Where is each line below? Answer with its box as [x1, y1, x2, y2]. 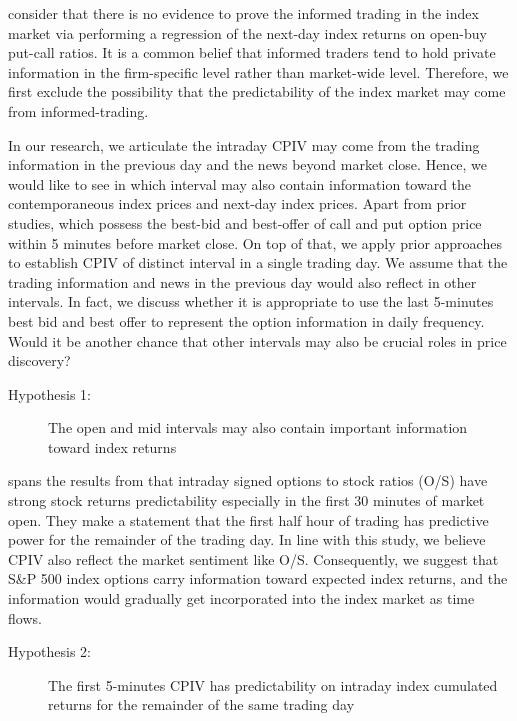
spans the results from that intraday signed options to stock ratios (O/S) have [8, 470, 488, 491]
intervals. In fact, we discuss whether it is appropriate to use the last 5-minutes [8, 291, 494, 312]
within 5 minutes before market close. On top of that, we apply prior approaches [8, 232, 502, 253]
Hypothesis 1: [8, 383, 91, 404]
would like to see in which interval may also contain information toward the [8, 173, 472, 194]
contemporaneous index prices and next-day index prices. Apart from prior [8, 193, 467, 214]
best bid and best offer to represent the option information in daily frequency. [8, 310, 485, 331]
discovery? [8, 350, 71, 371]
